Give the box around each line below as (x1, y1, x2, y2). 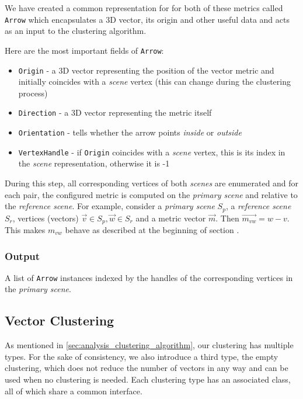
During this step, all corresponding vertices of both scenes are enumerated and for (5, 176, 299, 189)
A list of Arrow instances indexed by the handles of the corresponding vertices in (5, 271, 293, 283)
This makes (5, 224, 46, 235)
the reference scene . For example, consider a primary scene (5, 200, 215, 212)
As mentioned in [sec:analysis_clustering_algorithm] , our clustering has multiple (5, 339, 294, 351)
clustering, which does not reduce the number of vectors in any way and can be (5, 362, 288, 374)
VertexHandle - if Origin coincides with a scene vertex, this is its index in (18, 145, 285, 158)
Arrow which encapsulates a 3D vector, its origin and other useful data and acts (5, 13, 290, 25)
